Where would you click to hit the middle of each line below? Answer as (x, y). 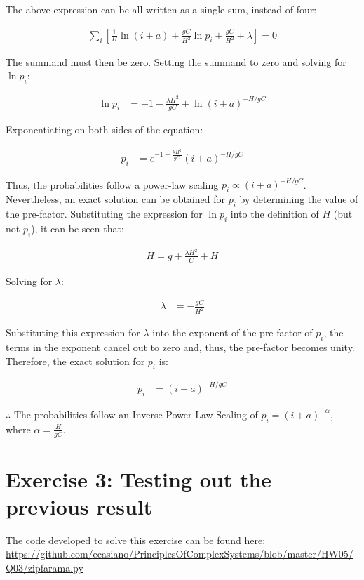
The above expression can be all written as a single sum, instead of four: (161, 9)
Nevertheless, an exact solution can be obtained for (115, 199)
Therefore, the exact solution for (75, 361)
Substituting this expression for (73, 332)
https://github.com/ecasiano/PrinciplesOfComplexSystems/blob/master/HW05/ (180, 554)
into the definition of (275, 214)
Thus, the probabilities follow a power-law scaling (112, 184)
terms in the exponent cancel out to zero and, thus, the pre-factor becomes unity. (180, 347)
